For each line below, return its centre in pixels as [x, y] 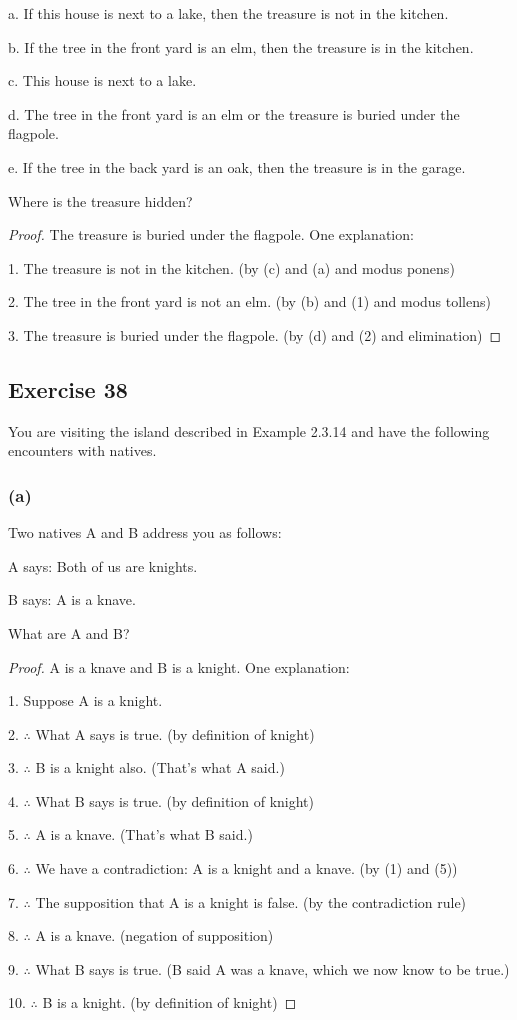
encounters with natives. [82, 450]
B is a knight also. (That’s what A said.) [160, 767]
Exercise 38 [68, 388]
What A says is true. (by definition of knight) [175, 733]
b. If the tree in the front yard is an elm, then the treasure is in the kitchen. [241, 46]
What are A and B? [69, 632]
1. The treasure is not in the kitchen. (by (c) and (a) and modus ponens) [231, 267]
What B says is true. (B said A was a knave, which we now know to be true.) [272, 968]
